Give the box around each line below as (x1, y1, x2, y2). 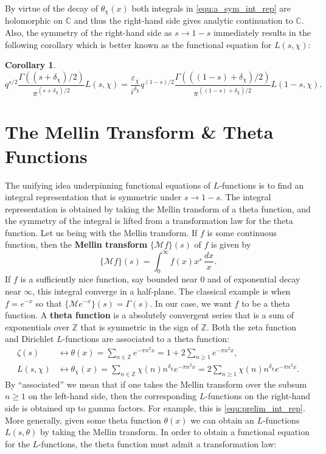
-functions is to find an (219, 178, 304, 191)
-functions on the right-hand (205, 389, 311, 402)
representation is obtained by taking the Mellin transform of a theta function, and (5, 202, 311, 215)
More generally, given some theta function (5, 413, 161, 426)
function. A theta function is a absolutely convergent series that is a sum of (5, 309, 294, 321)
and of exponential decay (207, 273, 300, 285)
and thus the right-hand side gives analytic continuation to (74, 14, 293, 27)
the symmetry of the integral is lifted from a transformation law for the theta (5, 214, 293, 227)
